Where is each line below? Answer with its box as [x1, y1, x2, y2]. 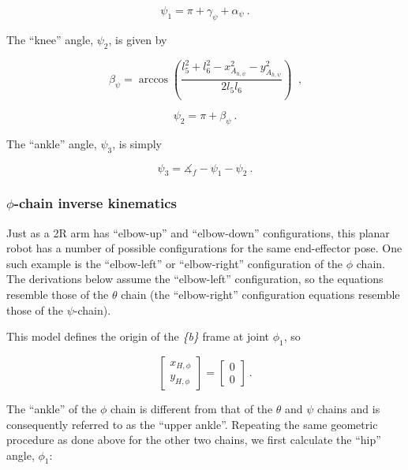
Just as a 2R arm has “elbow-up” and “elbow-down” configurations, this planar [6, 224, 390, 241]
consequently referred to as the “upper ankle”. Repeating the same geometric [6, 416, 378, 432]
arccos [138, 73, 169, 85]
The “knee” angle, [6, 31, 94, 47]
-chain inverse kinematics [13, 193, 178, 213]
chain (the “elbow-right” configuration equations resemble [121, 285, 400, 302]
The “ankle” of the [6, 400, 97, 416]
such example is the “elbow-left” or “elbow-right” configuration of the [6, 255, 343, 271]
